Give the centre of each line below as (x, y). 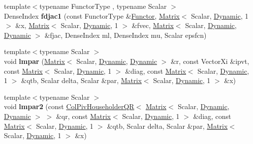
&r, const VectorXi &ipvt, (210, 61)
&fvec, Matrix (153, 25)
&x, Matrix (32, 25)
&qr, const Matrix (83, 116)
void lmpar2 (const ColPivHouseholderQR (69, 106)
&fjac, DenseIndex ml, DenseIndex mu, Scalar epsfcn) (126, 35)
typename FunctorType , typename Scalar (103, 6)
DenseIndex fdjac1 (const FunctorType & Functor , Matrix (92, 15)
